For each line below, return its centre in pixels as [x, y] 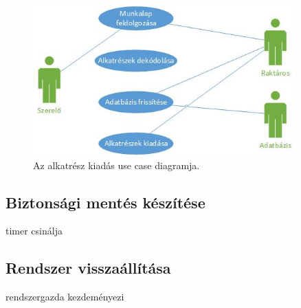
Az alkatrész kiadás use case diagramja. [116, 165]
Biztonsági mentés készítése [105, 202]
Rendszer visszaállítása [88, 268]
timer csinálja [34, 231]
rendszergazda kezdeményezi [65, 297]
